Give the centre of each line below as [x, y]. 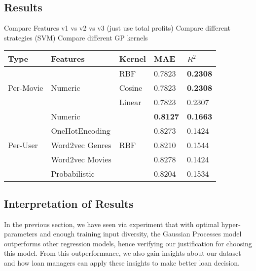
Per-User [23, 145]
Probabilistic [73, 174]
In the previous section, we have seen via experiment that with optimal [111, 224]
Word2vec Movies [81, 159]
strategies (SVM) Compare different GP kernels [76, 37]
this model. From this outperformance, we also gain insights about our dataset [123, 253]
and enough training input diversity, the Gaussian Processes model [141, 234]
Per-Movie [26, 88]
